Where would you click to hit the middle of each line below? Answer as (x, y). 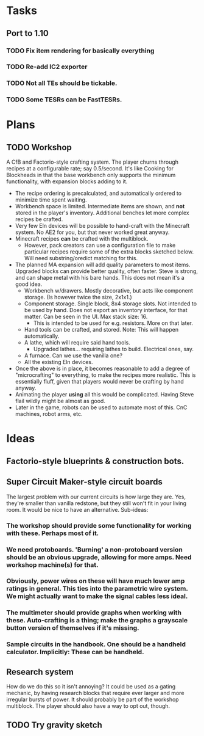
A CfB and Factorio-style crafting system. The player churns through (92, 162)
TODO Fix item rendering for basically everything (80, 51)
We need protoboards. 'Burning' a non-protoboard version (94, 549)
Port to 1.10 (27, 33)
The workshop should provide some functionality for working (99, 525)
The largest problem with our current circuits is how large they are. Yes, (96, 497)
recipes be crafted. (39, 219)
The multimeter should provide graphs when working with (94, 613)
